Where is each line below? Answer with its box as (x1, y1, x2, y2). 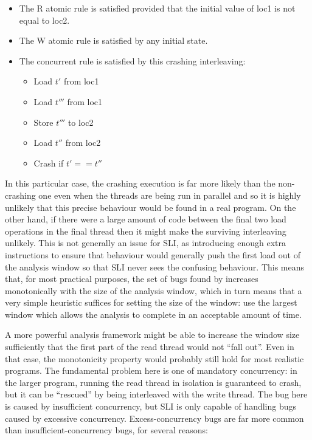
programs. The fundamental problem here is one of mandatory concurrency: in (5, 364, 297, 377)
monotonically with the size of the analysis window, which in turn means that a (5, 284, 302, 297)
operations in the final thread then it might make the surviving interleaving (5, 224, 286, 237)
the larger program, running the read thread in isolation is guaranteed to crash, (5, 376, 302, 388)
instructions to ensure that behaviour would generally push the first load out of (5, 248, 300, 261)
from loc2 (65, 136, 101, 149)
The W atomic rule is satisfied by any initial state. (19, 34, 208, 47)
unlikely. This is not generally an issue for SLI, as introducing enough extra (5, 236, 286, 249)
